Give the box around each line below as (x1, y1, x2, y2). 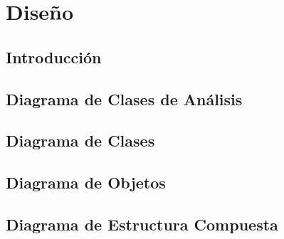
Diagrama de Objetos (6, 171, 166, 193)
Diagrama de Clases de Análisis (6, 87, 243, 110)
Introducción (6, 46, 102, 68)
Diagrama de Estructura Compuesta (6, 213, 278, 235)
